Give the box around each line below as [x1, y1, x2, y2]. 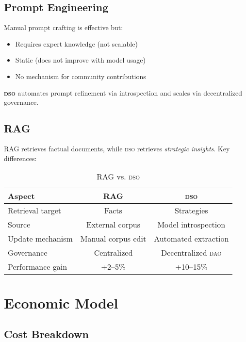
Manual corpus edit [80, 233, 147, 244]
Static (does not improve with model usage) [15, 55, 146, 65]
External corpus [86, 219, 141, 230]
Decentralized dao [161, 247, 222, 259]
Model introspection [157, 219, 226, 230]
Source [8, 219, 31, 230]
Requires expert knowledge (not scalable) [15, 38, 138, 49]
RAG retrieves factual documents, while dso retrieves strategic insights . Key [4, 143, 230, 153]
